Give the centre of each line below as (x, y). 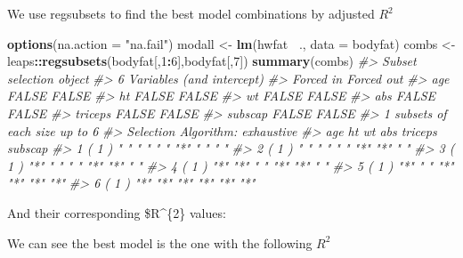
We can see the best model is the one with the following (160, 242)
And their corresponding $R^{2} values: (117, 212)
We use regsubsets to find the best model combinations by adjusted (191, 13)
